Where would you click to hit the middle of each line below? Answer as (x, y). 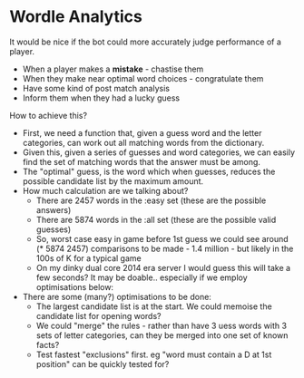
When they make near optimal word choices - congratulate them (143, 78)
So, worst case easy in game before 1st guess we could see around (162, 238)
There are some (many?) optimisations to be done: (117, 296)
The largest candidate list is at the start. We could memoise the (154, 306)
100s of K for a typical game (89, 258)
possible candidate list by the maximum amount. (113, 181)
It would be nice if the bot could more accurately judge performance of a (145, 42)
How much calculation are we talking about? (105, 190)
